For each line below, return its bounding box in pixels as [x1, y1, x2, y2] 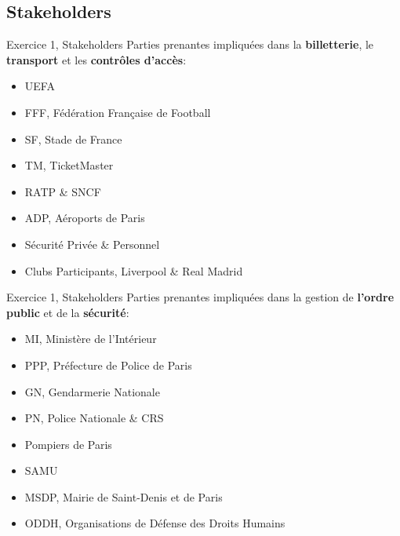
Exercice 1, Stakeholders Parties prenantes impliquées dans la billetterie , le [6, 36, 374, 53]
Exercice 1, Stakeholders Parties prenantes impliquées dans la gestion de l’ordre [6, 289, 395, 305]
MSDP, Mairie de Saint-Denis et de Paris [24, 488, 223, 505]
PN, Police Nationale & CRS [24, 410, 164, 426]
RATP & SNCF [24, 183, 101, 199]
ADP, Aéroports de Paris [24, 210, 145, 226]
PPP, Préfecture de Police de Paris [24, 356, 192, 373]
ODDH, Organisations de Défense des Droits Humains [24, 515, 285, 531]
